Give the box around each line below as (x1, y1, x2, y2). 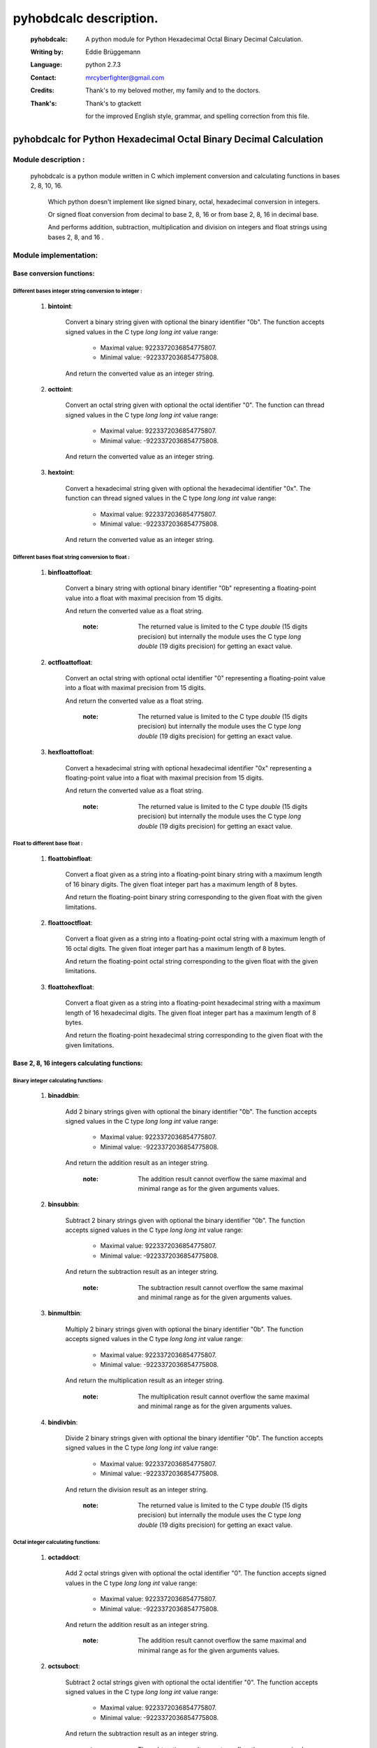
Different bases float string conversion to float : (13, 554, 130, 561)
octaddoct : (47, 1553, 80, 1562)
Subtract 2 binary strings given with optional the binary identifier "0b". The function (65, 1216, 305, 1224)
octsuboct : (47, 1662, 80, 1670)
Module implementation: (13, 250, 98, 260)
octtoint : (47, 385, 73, 394)
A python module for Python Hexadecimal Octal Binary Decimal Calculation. (85, 35, 303, 43)
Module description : (13, 155, 85, 164)
